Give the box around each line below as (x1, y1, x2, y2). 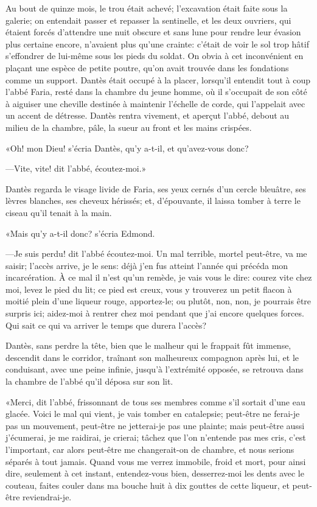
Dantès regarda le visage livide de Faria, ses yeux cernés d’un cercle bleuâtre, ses (5, 182, 306, 195)
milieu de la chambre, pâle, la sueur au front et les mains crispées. (5, 121, 252, 133)
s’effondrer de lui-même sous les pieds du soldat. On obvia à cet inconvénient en (5, 49, 304, 62)
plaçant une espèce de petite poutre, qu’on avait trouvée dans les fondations (5, 61, 289, 74)
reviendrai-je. (23, 491, 72, 503)
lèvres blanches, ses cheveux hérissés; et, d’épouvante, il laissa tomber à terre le (5, 194, 301, 207)
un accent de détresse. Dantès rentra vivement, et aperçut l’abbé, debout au (5, 109, 290, 122)
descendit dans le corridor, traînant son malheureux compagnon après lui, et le (5, 351, 299, 363)
